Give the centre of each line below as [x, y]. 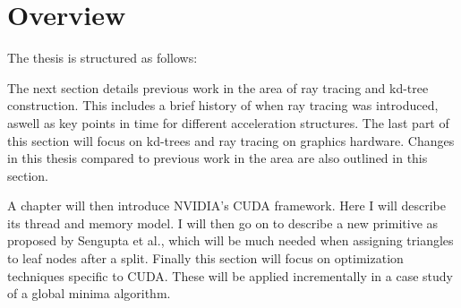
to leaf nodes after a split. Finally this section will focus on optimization [205, 258]
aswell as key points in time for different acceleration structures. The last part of [228, 122]
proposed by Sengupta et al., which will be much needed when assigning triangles [230, 240]
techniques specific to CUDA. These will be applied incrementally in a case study [230, 275]
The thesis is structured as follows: [102, 58]
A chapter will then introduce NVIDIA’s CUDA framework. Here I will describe [226, 205]
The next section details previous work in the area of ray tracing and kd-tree [218, 87]
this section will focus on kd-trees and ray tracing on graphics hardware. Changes [231, 140]
